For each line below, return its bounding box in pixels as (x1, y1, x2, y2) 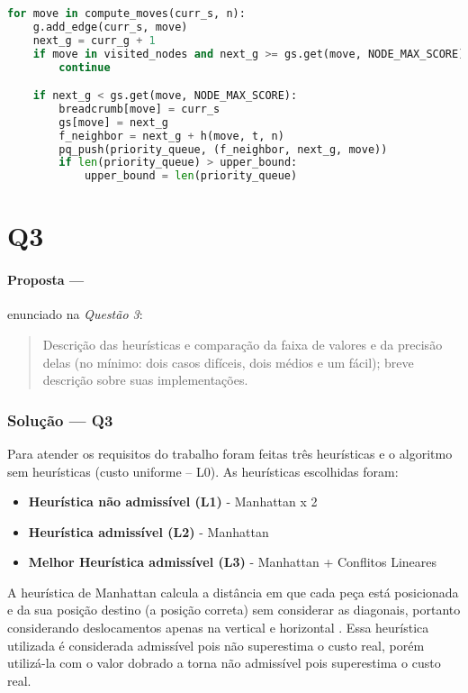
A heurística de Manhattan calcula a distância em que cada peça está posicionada (7, 582, 459, 601)
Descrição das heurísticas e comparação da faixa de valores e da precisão (42, 334, 443, 353)
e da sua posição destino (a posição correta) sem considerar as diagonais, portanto (7, 600, 461, 619)
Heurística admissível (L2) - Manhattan (28, 522, 269, 541)
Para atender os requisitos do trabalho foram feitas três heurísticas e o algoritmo (7, 443, 453, 462)
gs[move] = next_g (58, 115, 168, 129)
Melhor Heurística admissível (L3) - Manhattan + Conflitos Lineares (28, 552, 437, 571)
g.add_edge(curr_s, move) (32, 20, 188, 33)
